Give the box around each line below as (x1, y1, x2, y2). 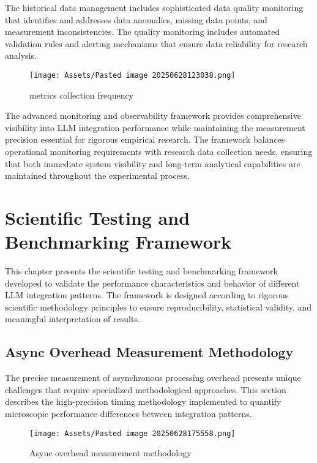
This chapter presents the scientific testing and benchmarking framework (5, 265, 278, 277)
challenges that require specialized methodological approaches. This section (5, 383, 286, 396)
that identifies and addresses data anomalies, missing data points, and (5, 13, 267, 26)
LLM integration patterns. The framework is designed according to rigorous (5, 288, 289, 301)
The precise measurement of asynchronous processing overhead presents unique (5, 371, 301, 384)
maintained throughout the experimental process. (5, 169, 190, 182)
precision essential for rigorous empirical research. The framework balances (5, 133, 285, 146)
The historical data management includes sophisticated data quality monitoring (5, 1, 304, 13)
